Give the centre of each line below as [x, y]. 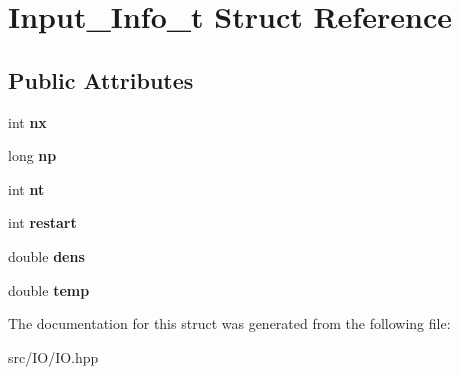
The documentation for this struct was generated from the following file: [229, 323]
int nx [27, 121]
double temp [49, 289]
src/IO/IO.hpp [53, 356]
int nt [26, 188]
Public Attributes [101, 79]
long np [32, 155]
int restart [42, 222]
